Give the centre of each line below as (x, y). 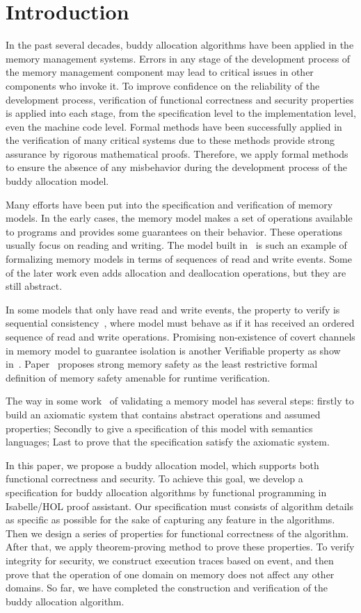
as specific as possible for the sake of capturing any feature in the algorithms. (170, 520)
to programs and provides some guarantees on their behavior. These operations (174, 231)
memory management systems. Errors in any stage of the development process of (178, 58)
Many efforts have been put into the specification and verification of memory (169, 204)
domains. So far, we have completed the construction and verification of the (167, 588)
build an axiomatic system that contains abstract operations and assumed (163, 414)
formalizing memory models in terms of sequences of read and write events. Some (179, 259)
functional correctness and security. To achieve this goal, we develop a (154, 479)
